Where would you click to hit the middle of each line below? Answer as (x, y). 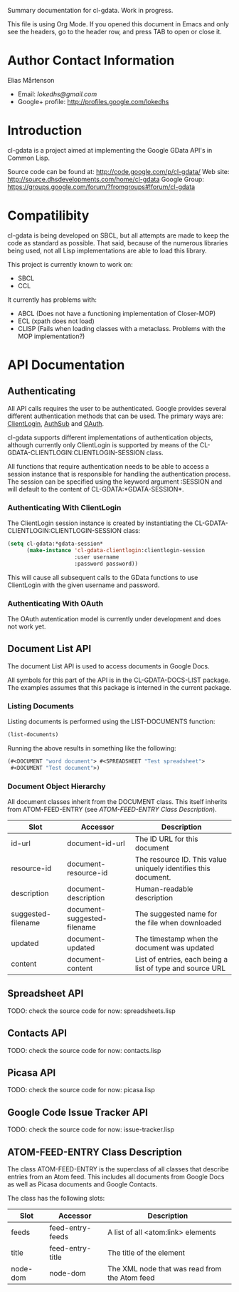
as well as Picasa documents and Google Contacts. (83, 1184)
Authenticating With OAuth (55, 604)
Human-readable (164, 889)
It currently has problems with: (52, 300)
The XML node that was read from (165, 1269)
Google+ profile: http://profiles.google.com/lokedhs (93, 101)
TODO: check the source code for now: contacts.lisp (84, 1050)
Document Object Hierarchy (57, 786)
